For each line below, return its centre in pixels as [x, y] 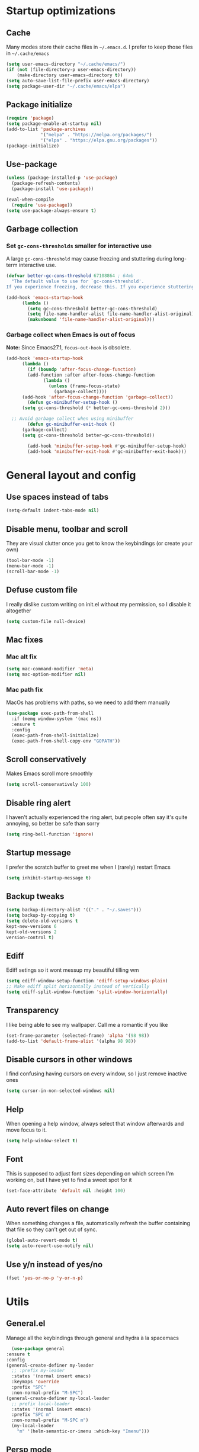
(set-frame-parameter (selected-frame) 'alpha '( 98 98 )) [78, 1035]
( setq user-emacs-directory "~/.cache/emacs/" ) [66, 64]
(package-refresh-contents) [46, 184]
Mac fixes [25, 640]
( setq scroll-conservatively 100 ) [49, 785]
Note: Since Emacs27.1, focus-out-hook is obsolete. [69, 348]
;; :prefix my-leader [38, 1371]
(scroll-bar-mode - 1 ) [33, 571]
